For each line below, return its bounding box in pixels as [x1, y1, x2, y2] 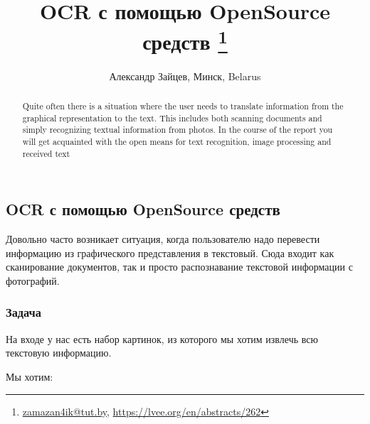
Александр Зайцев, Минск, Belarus [109, 68, 261, 83]
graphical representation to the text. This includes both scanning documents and [22, 112, 322, 124]
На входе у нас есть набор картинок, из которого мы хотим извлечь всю [6, 331, 318, 346]
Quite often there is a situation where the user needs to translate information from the [22, 100, 344, 112]
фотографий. [6, 273, 60, 288]
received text [22, 147, 70, 159]
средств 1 [142, 24, 228, 56]
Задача [6, 303, 42, 321]
